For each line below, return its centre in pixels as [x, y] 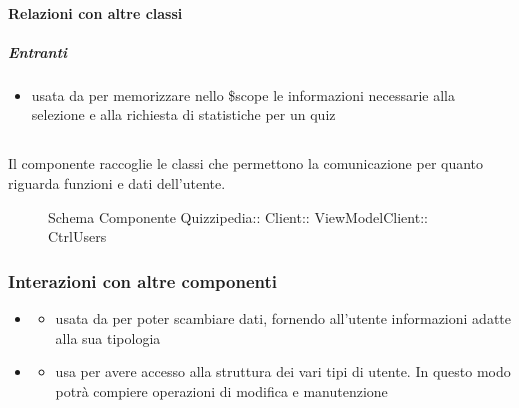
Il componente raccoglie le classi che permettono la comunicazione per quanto [246, 163]
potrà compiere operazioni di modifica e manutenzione [221, 390]
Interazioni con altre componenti [142, 280]
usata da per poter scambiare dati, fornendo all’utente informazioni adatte [283, 317]
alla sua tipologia [108, 337]
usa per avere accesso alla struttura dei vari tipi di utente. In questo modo [283, 371]
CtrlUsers [77, 236]
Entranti [38, 51]
